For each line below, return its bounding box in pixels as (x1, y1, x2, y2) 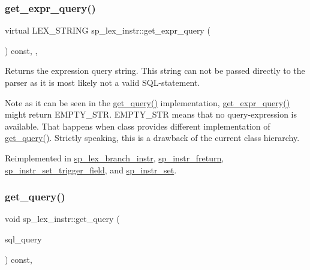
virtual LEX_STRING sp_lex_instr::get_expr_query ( (5, 24, 210, 37)
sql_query (5, 232, 42, 245)
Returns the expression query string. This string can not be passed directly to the (5, 64, 305, 77)
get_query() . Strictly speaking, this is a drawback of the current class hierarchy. (5, 131, 300, 144)
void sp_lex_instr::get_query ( (5, 212, 120, 225)
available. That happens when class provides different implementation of (5, 119, 270, 132)
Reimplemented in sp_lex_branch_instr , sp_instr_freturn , (5, 151, 224, 164)
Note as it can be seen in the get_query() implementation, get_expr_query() (5, 96, 290, 109)
